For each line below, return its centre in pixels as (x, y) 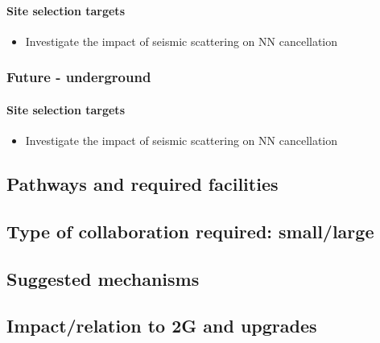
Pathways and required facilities (142, 184)
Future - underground (79, 77)
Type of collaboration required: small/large (190, 231)
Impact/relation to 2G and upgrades (162, 326)
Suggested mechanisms (103, 278)
